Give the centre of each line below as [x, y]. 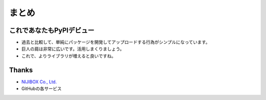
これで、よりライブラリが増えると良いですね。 [68, 56]
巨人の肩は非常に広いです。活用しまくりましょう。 [73, 49]
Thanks [21, 70]
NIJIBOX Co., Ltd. [39, 82]
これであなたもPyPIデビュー [52, 30]
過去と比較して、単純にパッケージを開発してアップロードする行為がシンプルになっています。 [116, 42]
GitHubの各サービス [41, 89]
